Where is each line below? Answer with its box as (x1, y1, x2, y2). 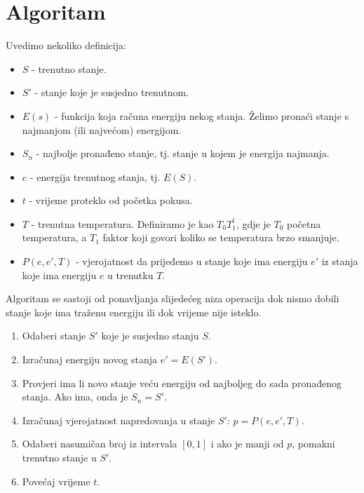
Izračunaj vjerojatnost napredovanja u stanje (22, 412, 215, 427)
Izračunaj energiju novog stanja (22, 352, 158, 367)
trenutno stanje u (22, 450, 97, 464)
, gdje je (236, 216, 271, 231)
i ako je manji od (210, 436, 284, 451)
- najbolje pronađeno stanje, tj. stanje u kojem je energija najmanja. (36, 146, 330, 161)
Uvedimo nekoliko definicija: (6, 38, 126, 53)
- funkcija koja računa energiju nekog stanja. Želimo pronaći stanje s (54, 108, 349, 123)
